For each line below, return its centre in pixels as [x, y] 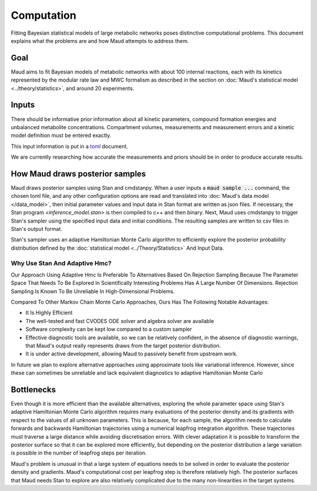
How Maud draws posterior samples [78, 174]
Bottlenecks [33, 390]
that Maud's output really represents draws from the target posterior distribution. [123, 346]
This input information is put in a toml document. [70, 146]
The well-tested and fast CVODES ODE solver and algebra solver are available [120, 321]
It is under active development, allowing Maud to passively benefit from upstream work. [131, 354]
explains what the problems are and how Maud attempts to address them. [100, 41]
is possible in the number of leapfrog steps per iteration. [79, 453]
